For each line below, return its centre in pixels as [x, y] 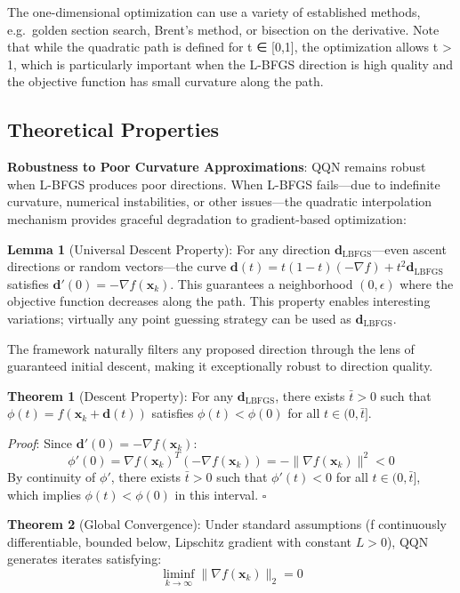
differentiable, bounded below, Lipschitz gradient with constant [180, 541]
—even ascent [409, 248]
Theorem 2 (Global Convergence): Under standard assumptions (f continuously [227, 524]
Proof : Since [40, 442]
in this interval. [217, 494]
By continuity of [52, 476]
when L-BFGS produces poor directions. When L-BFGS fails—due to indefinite [224, 184]
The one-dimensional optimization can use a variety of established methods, [214, 12]
